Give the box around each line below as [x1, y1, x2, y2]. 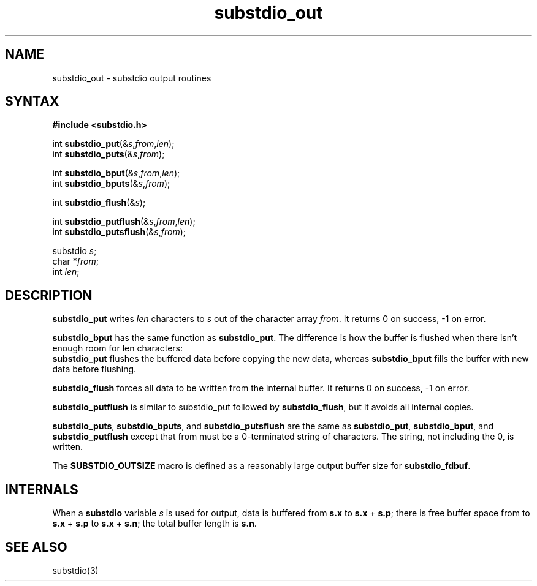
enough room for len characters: [52, 343, 183, 354]
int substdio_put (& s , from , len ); [52, 138, 175, 149]
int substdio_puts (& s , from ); [52, 149, 165, 160]
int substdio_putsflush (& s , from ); [52, 227, 186, 238]
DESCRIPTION [5, 287, 93, 303]
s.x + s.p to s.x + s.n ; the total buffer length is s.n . [52, 518, 257, 529]
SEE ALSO [5, 539, 67, 555]
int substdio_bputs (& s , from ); [52, 178, 170, 189]
